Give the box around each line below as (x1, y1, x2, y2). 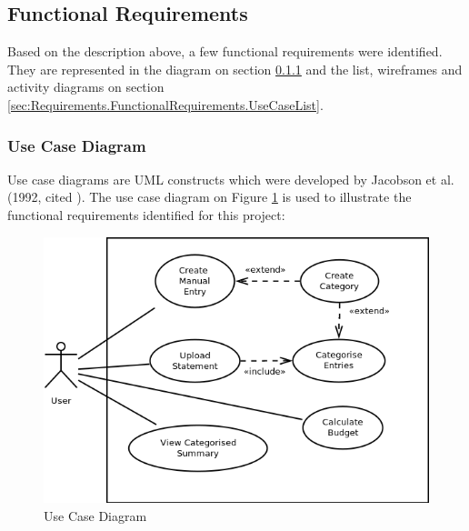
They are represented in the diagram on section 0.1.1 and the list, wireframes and (7, 59, 463, 78)
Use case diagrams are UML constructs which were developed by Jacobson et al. (7, 169, 454, 188)
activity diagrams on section (7, 77, 165, 96)
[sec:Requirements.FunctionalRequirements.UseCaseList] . (7, 95, 324, 114)
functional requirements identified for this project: (7, 205, 285, 224)
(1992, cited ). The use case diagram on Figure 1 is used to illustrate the (7, 187, 412, 206)
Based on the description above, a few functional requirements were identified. (7, 42, 443, 61)
